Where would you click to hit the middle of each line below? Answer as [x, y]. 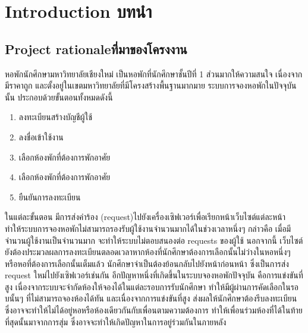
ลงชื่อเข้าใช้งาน [41, 136]
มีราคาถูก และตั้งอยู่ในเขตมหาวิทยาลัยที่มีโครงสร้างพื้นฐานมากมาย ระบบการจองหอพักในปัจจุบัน [151, 85]
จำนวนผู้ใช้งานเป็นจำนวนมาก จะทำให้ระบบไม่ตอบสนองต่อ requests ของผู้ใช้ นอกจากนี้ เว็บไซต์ [154, 240]
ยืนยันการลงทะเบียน [50, 197]
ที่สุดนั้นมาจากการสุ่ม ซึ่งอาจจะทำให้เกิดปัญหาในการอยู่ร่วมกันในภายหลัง [116, 321]
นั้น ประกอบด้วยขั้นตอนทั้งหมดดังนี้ [59, 97]
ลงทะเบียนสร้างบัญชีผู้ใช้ [56, 117]
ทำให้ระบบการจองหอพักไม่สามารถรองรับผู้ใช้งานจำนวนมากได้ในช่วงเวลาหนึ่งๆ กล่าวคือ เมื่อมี [148, 228]
